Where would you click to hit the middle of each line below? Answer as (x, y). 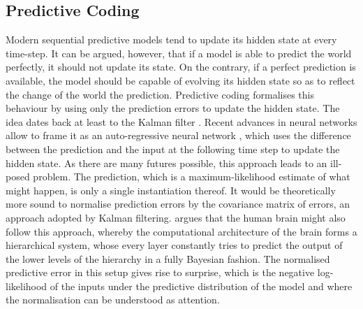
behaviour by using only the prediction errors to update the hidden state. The (173, 108)
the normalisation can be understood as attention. (113, 300)
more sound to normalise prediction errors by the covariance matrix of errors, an (178, 204)
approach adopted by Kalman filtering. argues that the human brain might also (176, 217)
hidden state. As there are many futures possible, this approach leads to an (166, 163)
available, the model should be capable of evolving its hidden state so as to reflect (180, 80)
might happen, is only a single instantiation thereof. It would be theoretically (171, 190)
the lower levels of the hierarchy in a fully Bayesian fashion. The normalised (168, 258)
